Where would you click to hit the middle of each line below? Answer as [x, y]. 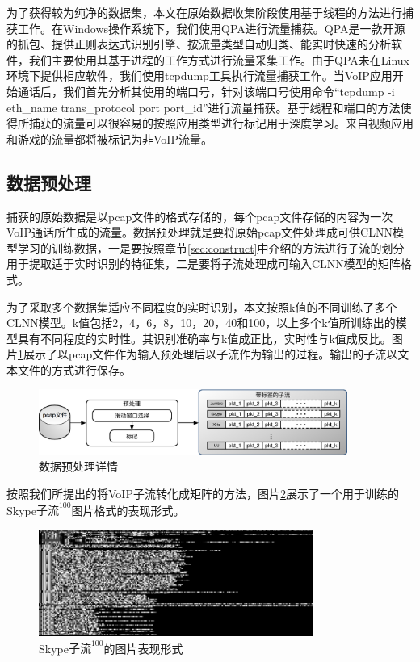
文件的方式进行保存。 [74, 369]
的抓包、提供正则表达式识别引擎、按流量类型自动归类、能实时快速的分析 [199, 44]
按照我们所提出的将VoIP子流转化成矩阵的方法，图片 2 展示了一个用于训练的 [203, 493]
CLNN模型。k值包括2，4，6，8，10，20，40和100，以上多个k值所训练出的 [201, 323]
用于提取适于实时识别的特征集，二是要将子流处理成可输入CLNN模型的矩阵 [204, 264]
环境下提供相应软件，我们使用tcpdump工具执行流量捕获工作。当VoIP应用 [199, 75]
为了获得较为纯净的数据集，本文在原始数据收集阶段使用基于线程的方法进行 [204, 12]
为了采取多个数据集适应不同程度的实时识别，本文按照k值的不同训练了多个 [202, 306]
